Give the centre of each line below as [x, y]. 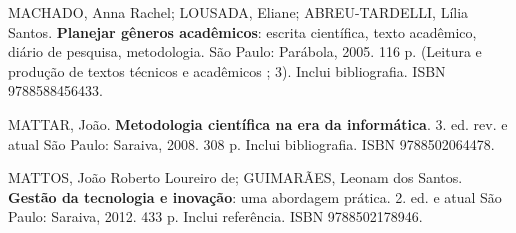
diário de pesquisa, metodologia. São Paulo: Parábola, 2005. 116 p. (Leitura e [245, 51]
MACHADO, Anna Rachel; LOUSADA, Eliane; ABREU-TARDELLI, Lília [238, 12]
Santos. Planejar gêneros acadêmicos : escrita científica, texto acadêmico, [242, 31]
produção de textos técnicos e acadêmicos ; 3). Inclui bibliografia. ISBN [227, 70]
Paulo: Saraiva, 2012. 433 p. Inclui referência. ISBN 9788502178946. [215, 216]
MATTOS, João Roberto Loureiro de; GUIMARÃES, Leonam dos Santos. [235, 177]
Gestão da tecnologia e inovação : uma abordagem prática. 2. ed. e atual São [255, 196]
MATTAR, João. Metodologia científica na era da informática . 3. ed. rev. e [258, 123]
